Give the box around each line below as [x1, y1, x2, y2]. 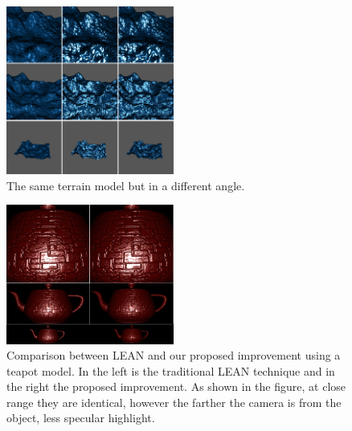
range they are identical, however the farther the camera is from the [6, 393, 342, 410]
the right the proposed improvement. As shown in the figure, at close [6, 378, 346, 395]
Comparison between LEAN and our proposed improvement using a [6, 347, 341, 364]
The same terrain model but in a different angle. [6, 177, 245, 193]
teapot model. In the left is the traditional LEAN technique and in [6, 362, 335, 379]
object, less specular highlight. [6, 409, 155, 426]
